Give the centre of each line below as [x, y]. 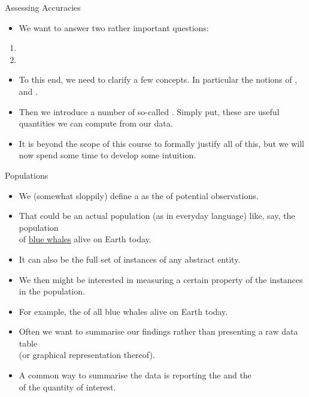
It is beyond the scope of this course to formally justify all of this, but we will [161, 143]
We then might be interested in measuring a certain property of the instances [161, 279]
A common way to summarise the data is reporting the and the [135, 375]
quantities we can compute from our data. [96, 123]
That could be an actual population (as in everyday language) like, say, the [157, 216]
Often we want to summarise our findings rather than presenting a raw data [158, 331]
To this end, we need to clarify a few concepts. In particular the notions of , [158, 79]
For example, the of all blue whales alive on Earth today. [123, 311]
